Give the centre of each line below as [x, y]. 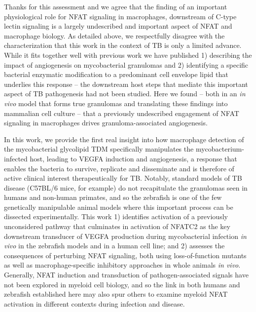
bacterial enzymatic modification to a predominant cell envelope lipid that [116, 74]
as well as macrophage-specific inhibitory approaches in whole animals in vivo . [122, 265]
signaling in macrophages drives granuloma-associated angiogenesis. [106, 123]
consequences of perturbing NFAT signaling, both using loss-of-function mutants [125, 255]
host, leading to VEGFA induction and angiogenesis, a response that [133, 158]
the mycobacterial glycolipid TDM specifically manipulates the [99, 149]
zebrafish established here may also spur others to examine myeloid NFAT [116, 294]
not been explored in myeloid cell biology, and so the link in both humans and [122, 284]
